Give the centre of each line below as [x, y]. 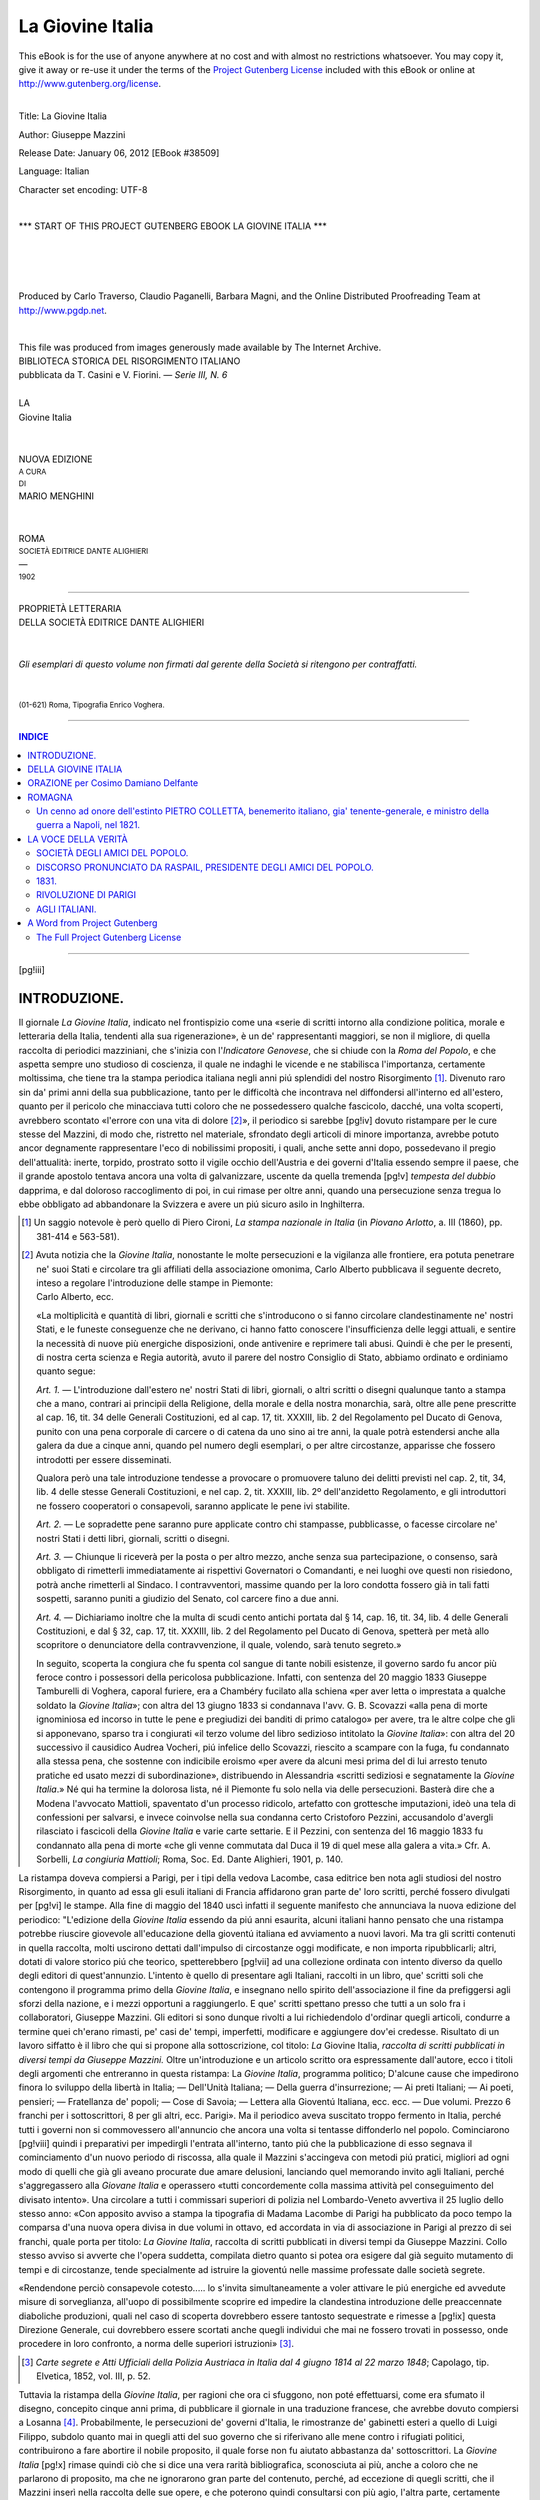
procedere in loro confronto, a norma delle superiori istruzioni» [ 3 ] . [156, 2344]
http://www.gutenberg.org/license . [90, 84]
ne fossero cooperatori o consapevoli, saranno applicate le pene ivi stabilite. [193, 1506]
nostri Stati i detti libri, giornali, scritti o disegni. [133, 1538]
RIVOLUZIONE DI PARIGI [86, 895]
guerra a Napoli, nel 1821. [88, 825]
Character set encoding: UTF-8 [83, 189]
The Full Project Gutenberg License [109, 937]
